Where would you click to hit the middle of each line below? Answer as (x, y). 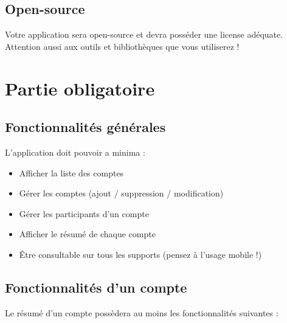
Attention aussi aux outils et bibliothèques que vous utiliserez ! (122, 46)
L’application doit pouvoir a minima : (75, 152)
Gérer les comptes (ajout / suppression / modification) (121, 193)
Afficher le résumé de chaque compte (87, 234)
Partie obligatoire (80, 88)
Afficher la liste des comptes (71, 172)
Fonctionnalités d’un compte (96, 287)
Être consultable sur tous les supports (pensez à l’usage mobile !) (140, 254)
